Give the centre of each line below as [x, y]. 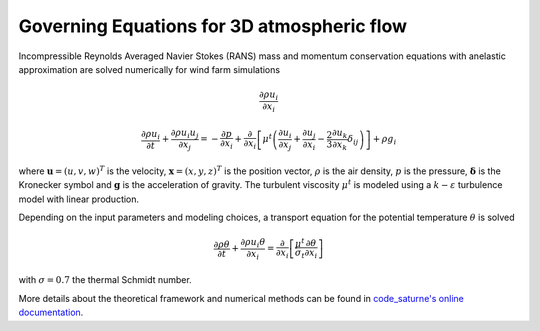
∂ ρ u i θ [253, 243]
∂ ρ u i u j [184, 134]
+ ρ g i [384, 140]
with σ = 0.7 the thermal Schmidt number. [105, 280]
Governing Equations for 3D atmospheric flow [213, 26]
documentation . [51, 312]
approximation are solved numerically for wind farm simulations [149, 69]
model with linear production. [79, 199]
